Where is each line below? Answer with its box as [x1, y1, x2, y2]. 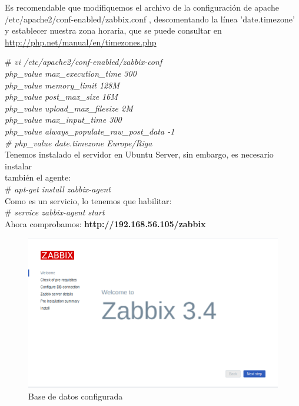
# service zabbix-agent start [5, 206, 105, 218]
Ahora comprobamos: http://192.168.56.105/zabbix [5, 217, 206, 230]
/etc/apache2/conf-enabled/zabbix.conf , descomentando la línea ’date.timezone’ [5, 12, 295, 25]
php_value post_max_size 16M [5, 90, 118, 103]
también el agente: [5, 171, 71, 184]
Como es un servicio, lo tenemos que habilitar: [5, 194, 172, 207]
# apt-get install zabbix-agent [5, 182, 111, 195]
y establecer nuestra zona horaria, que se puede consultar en [5, 24, 222, 37]
